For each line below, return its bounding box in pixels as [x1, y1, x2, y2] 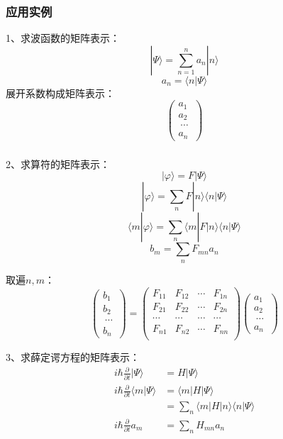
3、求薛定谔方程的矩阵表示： [6, 350, 140, 365]
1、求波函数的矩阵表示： [6, 30, 120, 45]
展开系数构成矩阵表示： [6, 85, 115, 100]
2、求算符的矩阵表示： [6, 156, 110, 171]
